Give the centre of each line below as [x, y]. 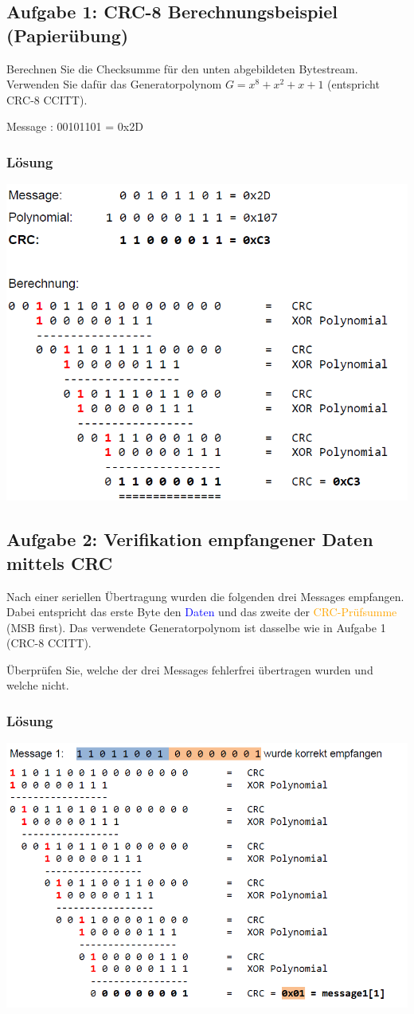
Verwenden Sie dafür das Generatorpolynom [114, 84]
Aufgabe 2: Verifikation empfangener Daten [190, 539]
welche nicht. [38, 685]
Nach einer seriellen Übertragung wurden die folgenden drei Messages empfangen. [205, 596]
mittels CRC [60, 562]
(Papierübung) [68, 35]
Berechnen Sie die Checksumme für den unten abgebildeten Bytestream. [182, 68]
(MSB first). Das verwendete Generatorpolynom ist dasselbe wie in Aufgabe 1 [196, 627]
